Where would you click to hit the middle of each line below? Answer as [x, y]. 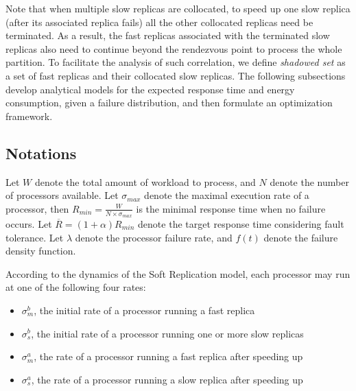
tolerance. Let [35, 237]
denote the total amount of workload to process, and [145, 181]
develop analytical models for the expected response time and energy [150, 89]
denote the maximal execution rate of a [227, 195]
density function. [41, 251]
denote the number [309, 181]
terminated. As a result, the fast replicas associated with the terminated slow [168, 35]
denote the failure [301, 237]
